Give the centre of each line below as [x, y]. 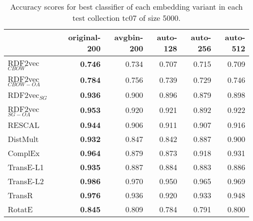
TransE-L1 [26, 167]
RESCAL [24, 125]
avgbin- [129, 37]
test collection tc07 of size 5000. [126, 18]
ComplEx [24, 153]
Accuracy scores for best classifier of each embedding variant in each [126, 7]
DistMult [23, 139]
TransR [20, 195]
